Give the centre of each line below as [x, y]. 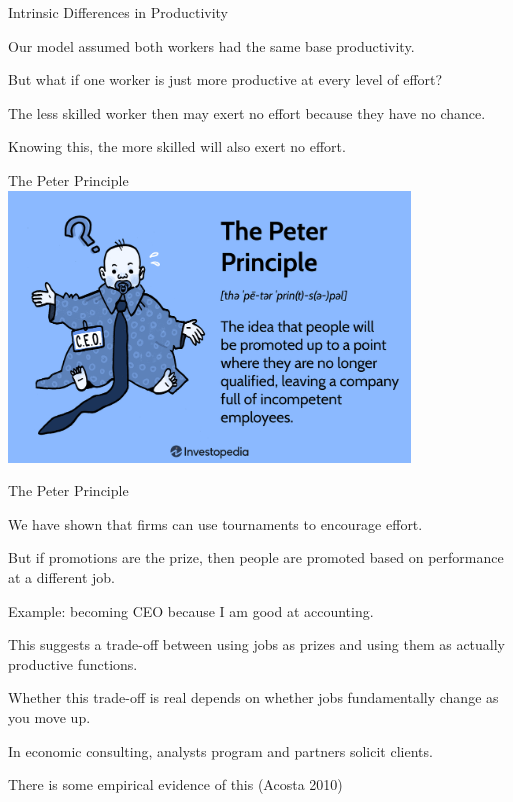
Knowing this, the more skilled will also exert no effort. [177, 146]
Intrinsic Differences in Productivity [118, 12]
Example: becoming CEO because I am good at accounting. [191, 610]
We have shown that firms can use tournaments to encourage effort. [215, 523]
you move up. [49, 716]
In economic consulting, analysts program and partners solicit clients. [220, 750]
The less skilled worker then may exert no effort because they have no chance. [247, 112]
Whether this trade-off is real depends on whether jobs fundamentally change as [253, 697]
